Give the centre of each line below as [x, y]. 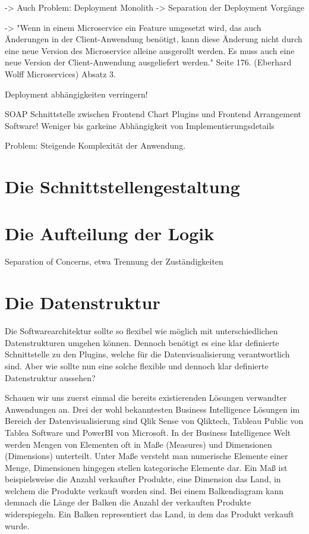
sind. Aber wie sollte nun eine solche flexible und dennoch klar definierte [137, 365]
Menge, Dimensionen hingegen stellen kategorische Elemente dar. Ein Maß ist [146, 467]
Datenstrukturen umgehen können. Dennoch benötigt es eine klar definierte [142, 342]
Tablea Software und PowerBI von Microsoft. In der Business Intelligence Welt [148, 432]
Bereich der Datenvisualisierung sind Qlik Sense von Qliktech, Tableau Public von [154, 421]
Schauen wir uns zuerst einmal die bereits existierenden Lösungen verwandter [146, 398]
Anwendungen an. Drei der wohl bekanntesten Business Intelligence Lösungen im [152, 409]
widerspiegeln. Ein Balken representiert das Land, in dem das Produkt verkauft [149, 514]
